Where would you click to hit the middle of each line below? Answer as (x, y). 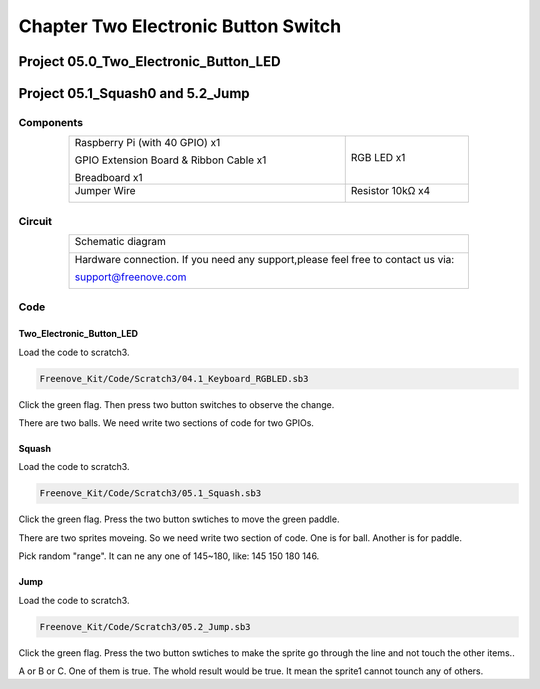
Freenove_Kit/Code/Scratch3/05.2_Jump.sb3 (145, 626)
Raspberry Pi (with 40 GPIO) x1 (147, 143)
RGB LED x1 (378, 158)
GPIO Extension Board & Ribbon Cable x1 (170, 160)
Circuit (35, 221)
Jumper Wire (105, 191)
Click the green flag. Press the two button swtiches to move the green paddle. (179, 519)
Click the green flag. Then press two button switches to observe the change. (176, 404)
